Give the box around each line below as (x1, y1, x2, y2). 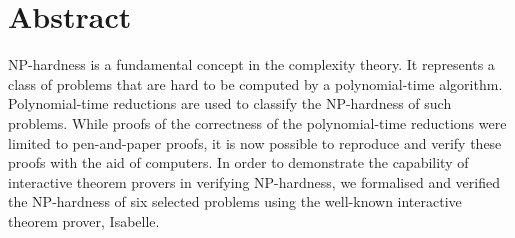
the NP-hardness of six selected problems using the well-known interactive (8, 191, 462, 212)
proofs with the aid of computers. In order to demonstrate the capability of (8, 152, 469, 173)
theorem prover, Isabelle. (8, 210, 160, 231)
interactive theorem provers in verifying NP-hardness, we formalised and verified (8, 171, 500, 192)
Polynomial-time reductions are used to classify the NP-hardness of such (8, 93, 452, 114)
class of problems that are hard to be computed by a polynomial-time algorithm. (8, 73, 503, 94)
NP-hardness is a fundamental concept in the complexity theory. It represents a (8, 54, 495, 75)
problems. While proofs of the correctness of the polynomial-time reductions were (8, 112, 507, 133)
